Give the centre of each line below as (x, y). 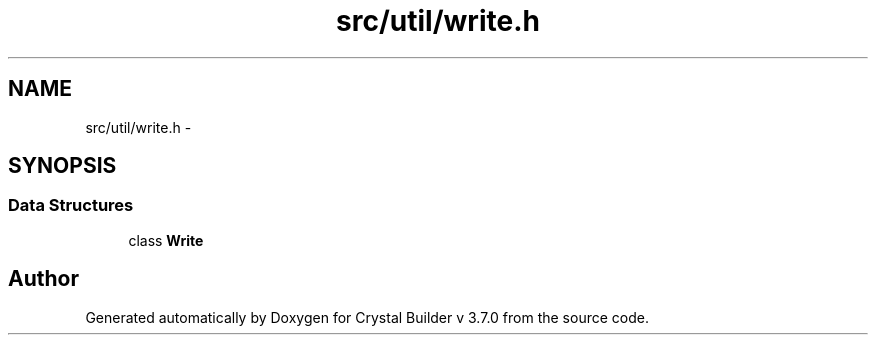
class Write (166, 240)
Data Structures (71, 205)
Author (43, 279)
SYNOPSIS (62, 166)
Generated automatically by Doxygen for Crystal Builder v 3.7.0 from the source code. (367, 317)
